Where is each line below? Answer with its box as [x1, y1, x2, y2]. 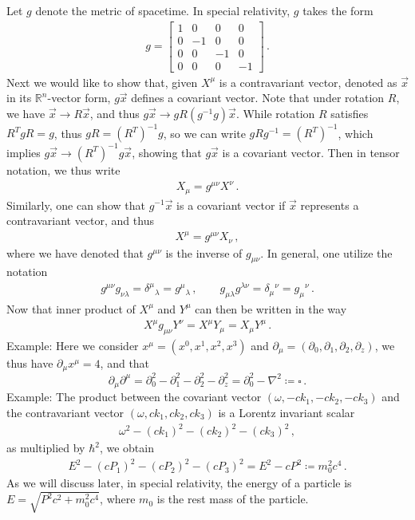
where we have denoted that [6, 244, 144, 261]
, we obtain [99, 439, 154, 456]
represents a [300, 196, 359, 213]
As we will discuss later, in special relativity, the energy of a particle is [6, 475, 352, 491]
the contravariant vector [6, 404, 125, 420]
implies [6, 144, 41, 160]
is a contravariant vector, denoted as [219, 73, 397, 90]
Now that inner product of [6, 300, 136, 317]
